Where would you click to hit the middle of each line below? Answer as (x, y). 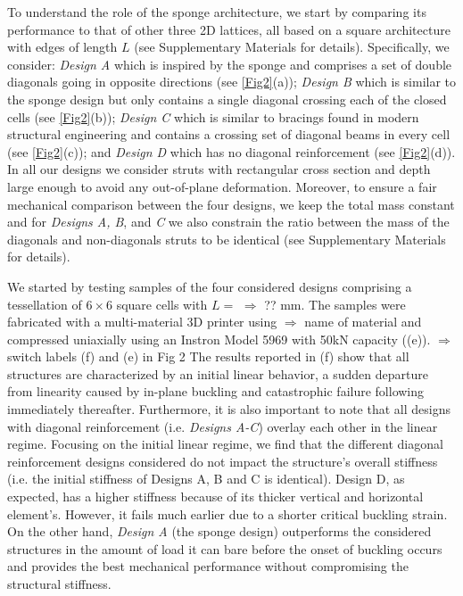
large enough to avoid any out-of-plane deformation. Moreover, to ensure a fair (222, 186)
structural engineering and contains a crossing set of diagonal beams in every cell (229, 134)
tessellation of (45, 304)
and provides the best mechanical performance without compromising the (208, 566)
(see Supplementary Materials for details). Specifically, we (292, 47)
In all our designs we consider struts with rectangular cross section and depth (219, 169)
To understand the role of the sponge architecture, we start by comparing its (217, 12)
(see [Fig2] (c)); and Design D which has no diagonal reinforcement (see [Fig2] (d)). (231, 151)
